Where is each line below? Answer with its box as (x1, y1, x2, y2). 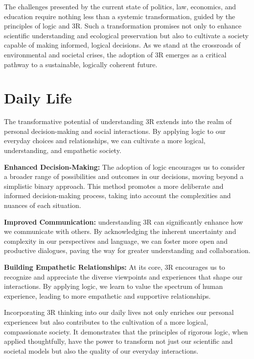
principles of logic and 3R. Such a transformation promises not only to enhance (4, 21, 242, 31)
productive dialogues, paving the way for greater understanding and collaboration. (4, 245, 251, 256)
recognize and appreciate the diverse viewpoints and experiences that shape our (4, 271, 243, 282)
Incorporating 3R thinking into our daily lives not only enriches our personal (4, 307, 234, 317)
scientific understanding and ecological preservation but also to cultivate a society (4, 30, 249, 40)
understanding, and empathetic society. (4, 145, 121, 155)
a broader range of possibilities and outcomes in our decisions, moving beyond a (4, 171, 244, 181)
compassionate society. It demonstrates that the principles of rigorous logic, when (4, 326, 248, 336)
